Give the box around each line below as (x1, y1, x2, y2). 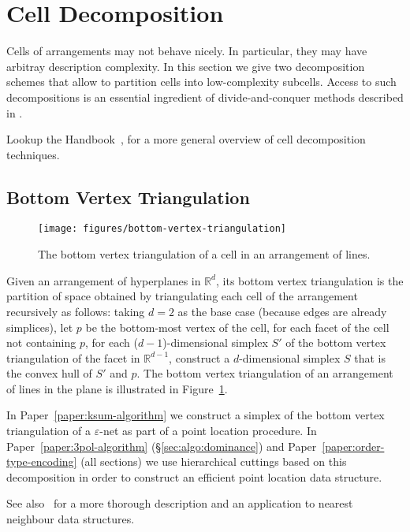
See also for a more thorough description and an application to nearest (6, 495, 353, 512)
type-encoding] (6, 453, 77, 470)
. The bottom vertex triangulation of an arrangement (136, 365, 393, 381)
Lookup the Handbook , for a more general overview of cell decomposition (6, 131, 366, 147)
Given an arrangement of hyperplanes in (6, 272, 201, 288)
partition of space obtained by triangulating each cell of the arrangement (6, 288, 358, 304)
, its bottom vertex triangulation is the (216, 272, 404, 288)
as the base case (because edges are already (177, 303, 387, 319)
